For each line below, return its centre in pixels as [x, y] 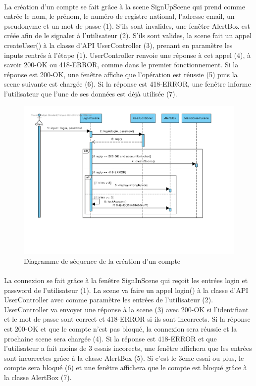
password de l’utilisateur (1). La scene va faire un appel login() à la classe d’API [126, 290]
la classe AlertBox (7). [38, 377]
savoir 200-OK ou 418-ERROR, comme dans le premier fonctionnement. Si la [121, 65]
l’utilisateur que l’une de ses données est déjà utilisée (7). [91, 93]
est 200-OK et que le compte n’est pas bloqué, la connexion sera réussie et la [121, 328]
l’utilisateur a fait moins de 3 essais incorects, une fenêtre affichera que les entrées [128, 348]
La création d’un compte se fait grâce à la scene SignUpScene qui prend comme [125, 6]
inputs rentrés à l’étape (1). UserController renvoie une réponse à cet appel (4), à [127, 55]
